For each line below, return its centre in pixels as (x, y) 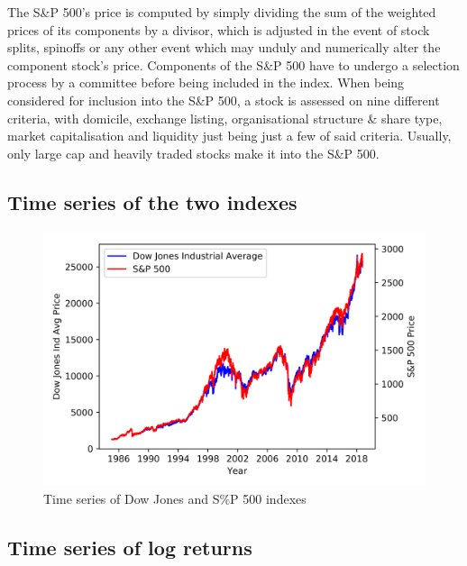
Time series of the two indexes (152, 201)
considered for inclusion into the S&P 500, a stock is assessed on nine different (224, 100)
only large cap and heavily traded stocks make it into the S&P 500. (193, 153)
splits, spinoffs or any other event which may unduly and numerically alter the (224, 47)
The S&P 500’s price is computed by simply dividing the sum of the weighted (222, 12)
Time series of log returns (130, 547)
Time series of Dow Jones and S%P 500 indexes (175, 498)
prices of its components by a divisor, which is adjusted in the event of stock (219, 29)
